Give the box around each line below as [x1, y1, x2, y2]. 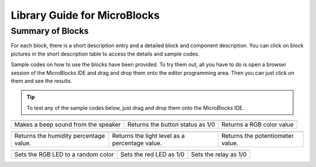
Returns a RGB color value [221, 120, 294, 128]
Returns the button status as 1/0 [127, 120, 215, 128]
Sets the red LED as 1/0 [120, 151, 185, 159]
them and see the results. [11, 77, 73, 84]
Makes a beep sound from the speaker [14, 120, 121, 128]
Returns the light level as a [112, 132, 185, 140]
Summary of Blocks [11, 26, 89, 36]
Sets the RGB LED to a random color [14, 151, 114, 159]
